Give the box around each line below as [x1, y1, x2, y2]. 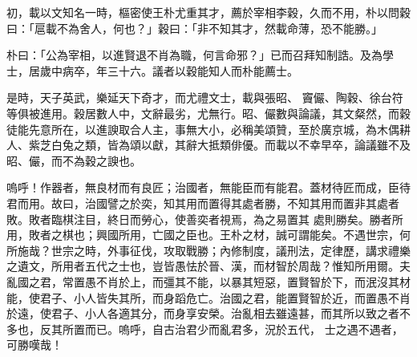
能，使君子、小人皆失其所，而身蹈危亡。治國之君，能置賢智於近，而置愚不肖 [6, 289, 411, 306]
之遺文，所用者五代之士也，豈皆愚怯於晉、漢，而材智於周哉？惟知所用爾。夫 [6, 258, 411, 274]
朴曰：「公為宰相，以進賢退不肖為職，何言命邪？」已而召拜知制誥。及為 [6, 47, 383, 63]
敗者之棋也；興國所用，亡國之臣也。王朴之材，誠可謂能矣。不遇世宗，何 [28, 226, 411, 243]
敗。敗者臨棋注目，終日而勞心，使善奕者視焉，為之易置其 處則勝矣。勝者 [6, 210, 392, 227]
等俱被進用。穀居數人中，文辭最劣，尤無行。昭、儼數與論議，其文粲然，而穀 [6, 104, 411, 121]
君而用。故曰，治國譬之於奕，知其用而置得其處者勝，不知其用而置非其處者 [6, 194, 399, 211]
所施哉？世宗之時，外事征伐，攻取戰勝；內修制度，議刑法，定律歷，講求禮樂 [6, 241, 411, 258]
